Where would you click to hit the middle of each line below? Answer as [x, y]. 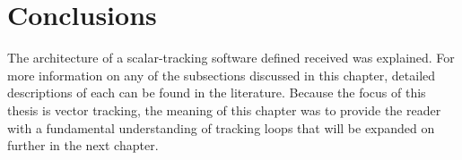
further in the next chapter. [83, 145]
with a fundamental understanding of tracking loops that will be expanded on [221, 127]
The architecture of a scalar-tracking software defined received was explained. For [231, 58]
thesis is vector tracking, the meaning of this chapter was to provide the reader [224, 109]
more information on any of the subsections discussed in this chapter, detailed [222, 75]
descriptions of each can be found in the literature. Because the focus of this [217, 93]
